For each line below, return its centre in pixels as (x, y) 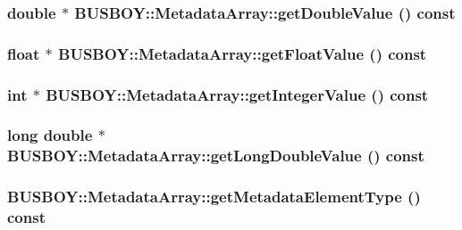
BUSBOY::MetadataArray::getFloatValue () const (243, 53)
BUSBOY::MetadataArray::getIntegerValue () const (237, 94)
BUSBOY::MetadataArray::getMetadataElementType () (214, 197)
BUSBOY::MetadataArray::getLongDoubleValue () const (216, 156)
